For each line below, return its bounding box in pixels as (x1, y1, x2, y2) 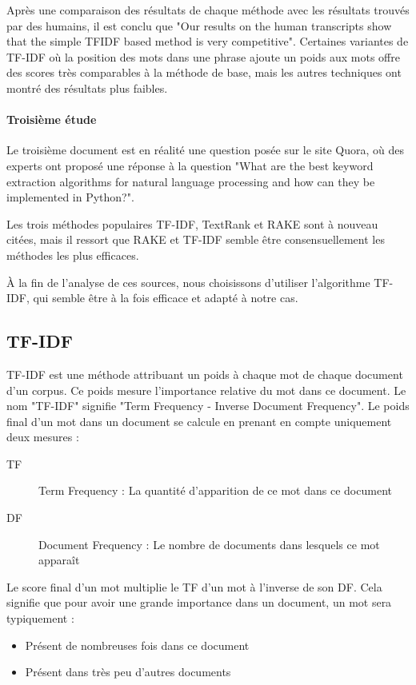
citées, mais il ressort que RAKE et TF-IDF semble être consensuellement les (6, 231, 385, 248)
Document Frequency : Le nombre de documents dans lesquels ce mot (38, 536, 380, 552)
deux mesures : (6, 428, 79, 445)
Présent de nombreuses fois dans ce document (25, 636, 250, 653)
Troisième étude (6, 111, 97, 128)
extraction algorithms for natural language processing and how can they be (6, 173, 375, 189)
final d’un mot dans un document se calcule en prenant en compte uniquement (6, 412, 392, 429)
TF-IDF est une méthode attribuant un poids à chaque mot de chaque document (6, 365, 403, 382)
